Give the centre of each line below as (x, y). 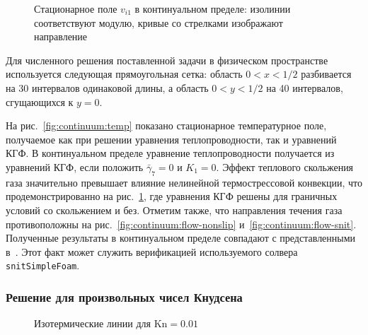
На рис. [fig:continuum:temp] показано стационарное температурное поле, (166, 125)
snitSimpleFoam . (43, 265)
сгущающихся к (40, 101)
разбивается (326, 74)
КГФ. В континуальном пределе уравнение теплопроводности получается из (170, 153)
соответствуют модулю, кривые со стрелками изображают (159, 22)
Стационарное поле (76, 8)
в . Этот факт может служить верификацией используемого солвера (152, 251)
